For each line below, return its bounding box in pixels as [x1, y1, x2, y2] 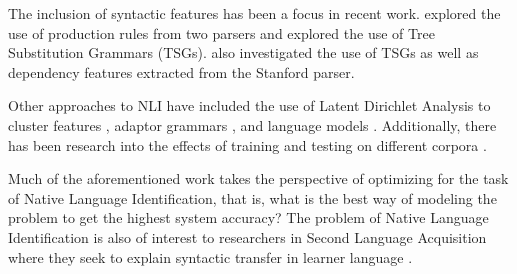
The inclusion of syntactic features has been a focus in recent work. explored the [8, 3, 501, 23]
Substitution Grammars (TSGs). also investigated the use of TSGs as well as [8, 42, 479, 63]
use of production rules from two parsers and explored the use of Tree [8, 22, 435, 43]
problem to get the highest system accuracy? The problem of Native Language [8, 207, 489, 228]
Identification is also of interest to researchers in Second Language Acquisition [8, 226, 487, 247]
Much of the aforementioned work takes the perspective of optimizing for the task [8, 168, 509, 189]
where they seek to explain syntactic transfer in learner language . [8, 246, 413, 267]
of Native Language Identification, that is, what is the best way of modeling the [8, 187, 497, 208]
